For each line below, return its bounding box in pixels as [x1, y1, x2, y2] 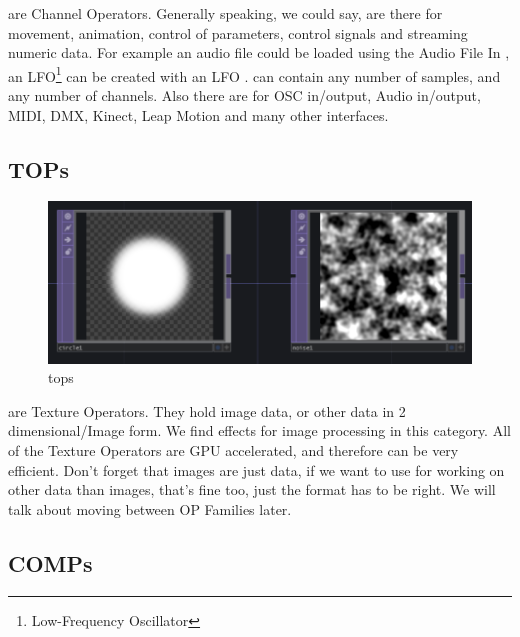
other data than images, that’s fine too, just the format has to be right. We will [8, 479, 496, 500]
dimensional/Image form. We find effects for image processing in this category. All [8, 420, 511, 441]
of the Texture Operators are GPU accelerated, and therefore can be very [8, 440, 459, 461]
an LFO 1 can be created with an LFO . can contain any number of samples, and [8, 62, 501, 86]
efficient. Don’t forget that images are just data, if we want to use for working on [8, 459, 505, 480]
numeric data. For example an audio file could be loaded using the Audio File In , [8, 42, 510, 63]
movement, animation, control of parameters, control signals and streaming [8, 22, 468, 43]
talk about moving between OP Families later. [8, 498, 292, 519]
